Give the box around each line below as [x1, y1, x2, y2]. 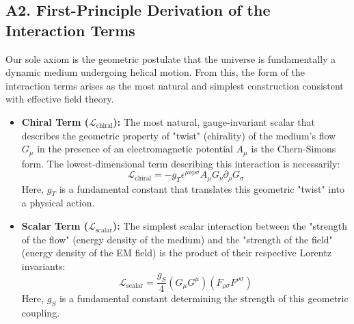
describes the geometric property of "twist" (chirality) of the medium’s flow [21, 128, 336, 142]
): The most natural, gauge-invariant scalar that [113, 114, 315, 129]
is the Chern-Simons [251, 141, 336, 156]
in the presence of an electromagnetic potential [37, 141, 233, 156]
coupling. [21, 306, 60, 320]
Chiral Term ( [21, 114, 90, 129]
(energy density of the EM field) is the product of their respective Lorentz [21, 245, 331, 260]
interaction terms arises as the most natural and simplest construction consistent [5, 78, 344, 92]
